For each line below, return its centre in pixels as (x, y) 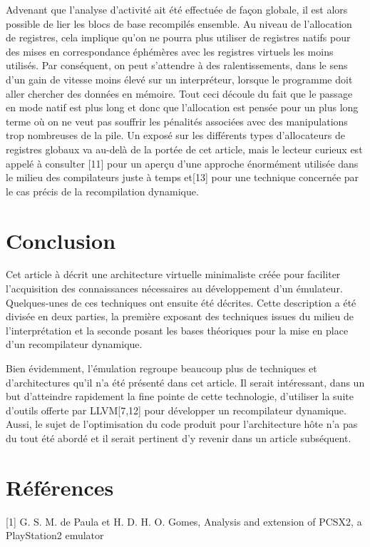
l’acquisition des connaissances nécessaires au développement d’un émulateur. (174, 288)
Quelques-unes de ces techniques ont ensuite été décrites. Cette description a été (181, 302)
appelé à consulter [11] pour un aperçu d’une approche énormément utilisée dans (182, 163)
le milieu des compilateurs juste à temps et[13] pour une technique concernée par (183, 177)
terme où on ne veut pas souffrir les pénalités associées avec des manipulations (177, 121)
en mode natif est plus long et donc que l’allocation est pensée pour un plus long (182, 107)
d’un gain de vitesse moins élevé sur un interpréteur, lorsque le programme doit (179, 79)
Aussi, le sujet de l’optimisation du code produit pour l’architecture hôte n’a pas (182, 424)
